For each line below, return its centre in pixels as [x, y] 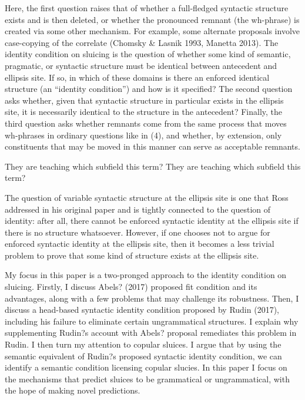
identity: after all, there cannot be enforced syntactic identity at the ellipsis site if [152, 221]
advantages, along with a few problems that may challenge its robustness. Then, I [152, 298]
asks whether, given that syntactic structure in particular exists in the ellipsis [144, 100]
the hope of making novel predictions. [73, 390]
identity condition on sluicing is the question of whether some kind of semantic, [148, 54]
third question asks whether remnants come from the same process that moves [146, 123]
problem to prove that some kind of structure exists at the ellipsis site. [132, 255]
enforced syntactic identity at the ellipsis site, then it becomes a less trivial [140, 244]
